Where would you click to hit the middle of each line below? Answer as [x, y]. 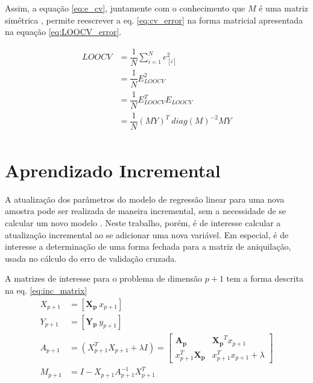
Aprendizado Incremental [113, 170]
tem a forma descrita [265, 278]
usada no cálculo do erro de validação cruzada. [91, 258]
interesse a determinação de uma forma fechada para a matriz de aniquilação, [148, 246]
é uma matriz [283, 8]
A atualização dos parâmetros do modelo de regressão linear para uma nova [145, 199]
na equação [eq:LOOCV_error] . [63, 32]
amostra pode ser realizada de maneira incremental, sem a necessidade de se [146, 211]
